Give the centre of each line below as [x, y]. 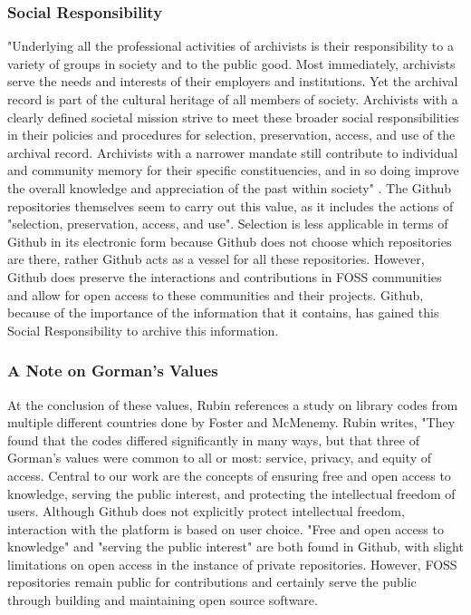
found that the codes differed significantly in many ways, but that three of [213, 439]
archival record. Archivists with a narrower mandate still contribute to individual [233, 152]
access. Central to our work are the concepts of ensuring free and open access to [229, 475]
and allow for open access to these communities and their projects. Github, [216, 294]
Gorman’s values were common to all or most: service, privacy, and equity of [220, 458]
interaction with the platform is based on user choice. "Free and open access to [226, 528]
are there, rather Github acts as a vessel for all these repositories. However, [216, 259]
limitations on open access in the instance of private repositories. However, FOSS [232, 564]
